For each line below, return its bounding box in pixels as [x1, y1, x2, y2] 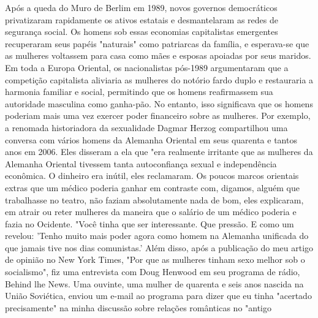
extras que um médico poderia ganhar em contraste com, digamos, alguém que [5, 181, 300, 194]
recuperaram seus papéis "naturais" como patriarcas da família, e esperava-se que [5, 37, 309, 50]
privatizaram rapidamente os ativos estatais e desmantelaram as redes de [5, 13, 278, 26]
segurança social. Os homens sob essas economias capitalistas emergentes [5, 25, 278, 38]
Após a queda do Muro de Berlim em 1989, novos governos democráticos [5, 1, 278, 13]
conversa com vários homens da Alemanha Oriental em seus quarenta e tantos [5, 133, 297, 146]
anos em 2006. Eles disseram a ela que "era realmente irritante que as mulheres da [5, 145, 313, 158]
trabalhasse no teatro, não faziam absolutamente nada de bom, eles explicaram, [5, 193, 304, 206]
